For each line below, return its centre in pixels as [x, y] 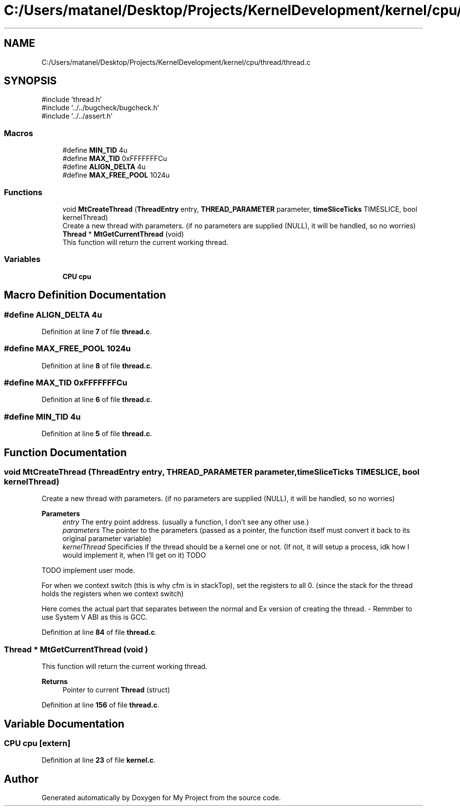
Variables [22, 259]
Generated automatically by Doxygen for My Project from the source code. [161, 798]
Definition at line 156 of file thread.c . [100, 705]
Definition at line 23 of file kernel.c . [99, 760]
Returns [55, 682]
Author [21, 779]
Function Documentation [65, 452]
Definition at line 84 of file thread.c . [99, 632]
